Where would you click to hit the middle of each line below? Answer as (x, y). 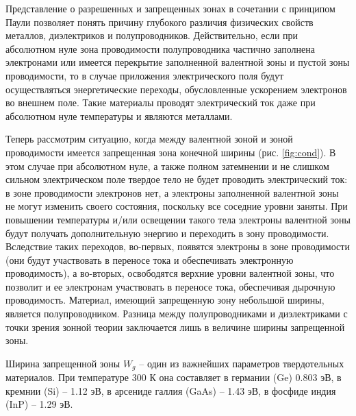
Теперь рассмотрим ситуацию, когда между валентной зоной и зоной (149, 139)
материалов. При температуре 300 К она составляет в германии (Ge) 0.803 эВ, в (174, 377)
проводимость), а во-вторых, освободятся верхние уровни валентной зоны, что (170, 273)
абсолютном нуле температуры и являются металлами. (119, 115)
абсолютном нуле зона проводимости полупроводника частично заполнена (160, 48)
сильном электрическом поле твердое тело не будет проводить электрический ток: (177, 179)
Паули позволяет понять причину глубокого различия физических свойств (160, 22)
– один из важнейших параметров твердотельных (242, 363)
